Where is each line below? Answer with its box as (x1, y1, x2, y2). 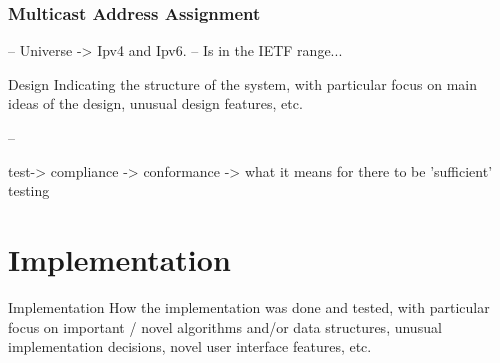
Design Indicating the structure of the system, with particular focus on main (8, 73, 477, 94)
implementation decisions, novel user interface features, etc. (8, 336, 372, 357)
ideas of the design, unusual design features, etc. (8, 93, 303, 114)
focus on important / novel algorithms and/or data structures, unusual (8, 316, 442, 337)
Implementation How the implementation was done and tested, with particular (8, 296, 490, 317)
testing (8, 180, 50, 201)
